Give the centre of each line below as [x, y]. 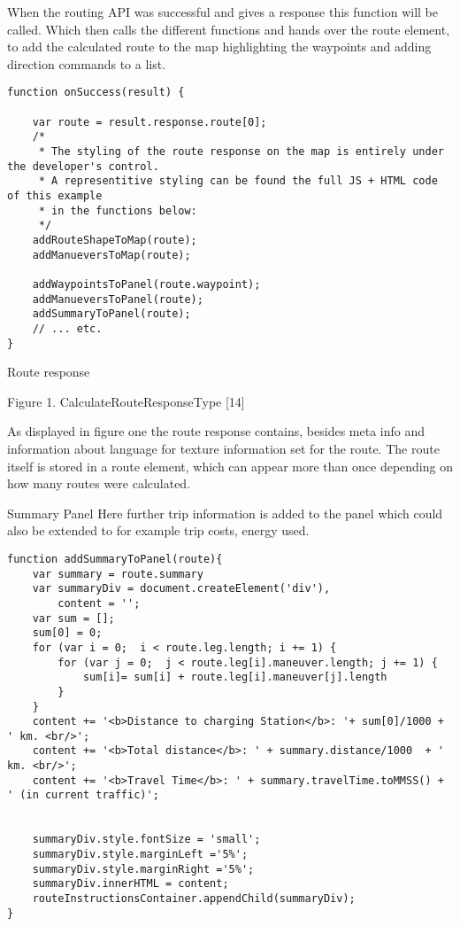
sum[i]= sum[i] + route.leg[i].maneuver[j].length [235, 677]
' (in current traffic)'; [83, 795]
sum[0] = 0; [67, 633]
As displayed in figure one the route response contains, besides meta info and [216, 431]
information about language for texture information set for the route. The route [223, 448]
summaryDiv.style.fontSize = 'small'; [146, 840]
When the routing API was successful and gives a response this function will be [222, 12]
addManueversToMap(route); [111, 255]
